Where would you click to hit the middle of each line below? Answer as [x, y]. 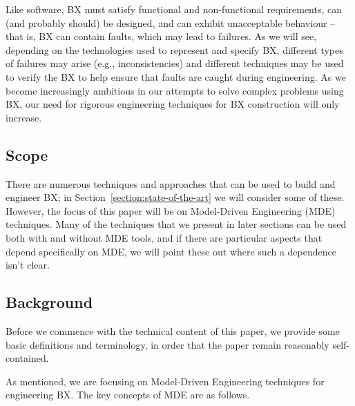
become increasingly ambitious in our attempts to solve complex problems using [175, 90]
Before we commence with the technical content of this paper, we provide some [173, 330]
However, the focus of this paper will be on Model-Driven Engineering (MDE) [171, 210]
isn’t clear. [28, 265]
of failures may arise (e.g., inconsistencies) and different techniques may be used [175, 63]
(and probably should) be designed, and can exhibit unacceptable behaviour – [171, 22]
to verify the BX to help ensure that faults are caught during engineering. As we [176, 76]
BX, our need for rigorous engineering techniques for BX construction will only [173, 104]
